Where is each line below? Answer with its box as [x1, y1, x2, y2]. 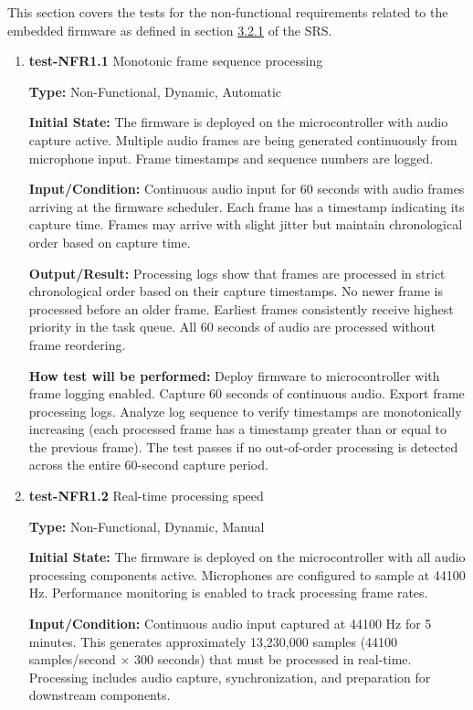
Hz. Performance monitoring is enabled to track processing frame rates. [28, 583, 428, 602]
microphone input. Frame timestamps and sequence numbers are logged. [28, 148, 434, 167]
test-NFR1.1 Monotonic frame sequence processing [28, 51, 323, 70]
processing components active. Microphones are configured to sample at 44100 [28, 565, 466, 584]
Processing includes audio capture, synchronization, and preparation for [28, 667, 431, 686]
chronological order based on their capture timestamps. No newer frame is [28, 281, 444, 301]
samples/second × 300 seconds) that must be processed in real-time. [28, 650, 412, 669]
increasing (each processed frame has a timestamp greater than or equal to [28, 419, 447, 439]
